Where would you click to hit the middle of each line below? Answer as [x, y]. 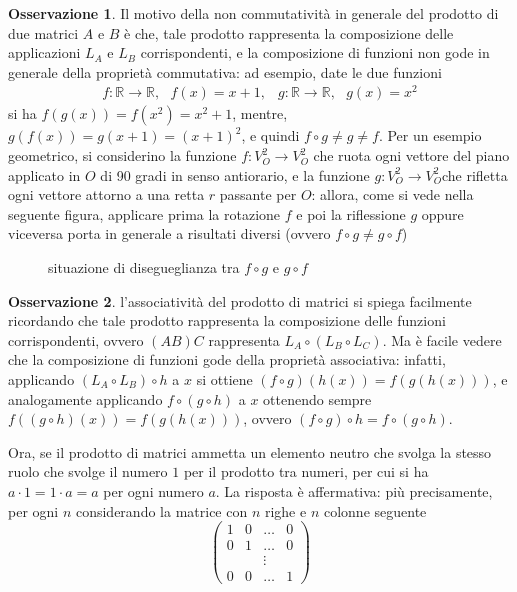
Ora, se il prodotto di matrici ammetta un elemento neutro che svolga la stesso [250, 451]
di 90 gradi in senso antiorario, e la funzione [235, 174]
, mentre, [260, 113]
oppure [442, 213]
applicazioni [44, 52]
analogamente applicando [85, 398]
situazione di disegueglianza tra [144, 267]
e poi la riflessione [351, 213]
